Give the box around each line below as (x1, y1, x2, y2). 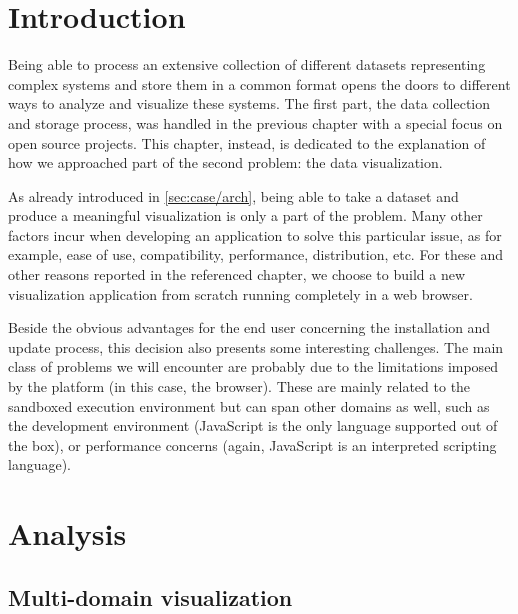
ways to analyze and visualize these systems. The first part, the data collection (8, 93, 491, 114)
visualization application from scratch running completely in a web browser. (8, 283, 473, 304)
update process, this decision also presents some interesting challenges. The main (8, 336, 504, 357)
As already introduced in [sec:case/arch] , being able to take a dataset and (8, 185, 459, 206)
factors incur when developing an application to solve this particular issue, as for (8, 224, 502, 245)
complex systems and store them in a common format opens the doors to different (8, 73, 511, 94)
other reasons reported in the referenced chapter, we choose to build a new (8, 264, 466, 285)
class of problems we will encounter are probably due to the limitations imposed (8, 356, 499, 377)
